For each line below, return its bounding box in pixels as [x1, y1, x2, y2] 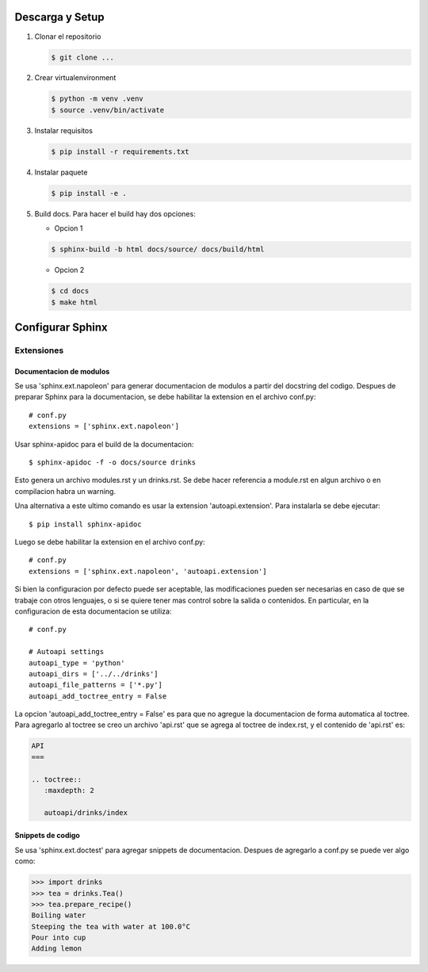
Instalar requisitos [34, 125, 93, 135]
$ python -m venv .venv [51, 94, 144, 103]
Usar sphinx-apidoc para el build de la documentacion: [14, 439, 194, 449]
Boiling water [31, 911, 86, 920]
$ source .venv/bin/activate [51, 105, 165, 114]
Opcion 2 [54, 266, 85, 275]
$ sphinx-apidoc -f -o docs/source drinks [29, 458, 197, 467]
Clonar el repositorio [34, 32, 101, 41]
